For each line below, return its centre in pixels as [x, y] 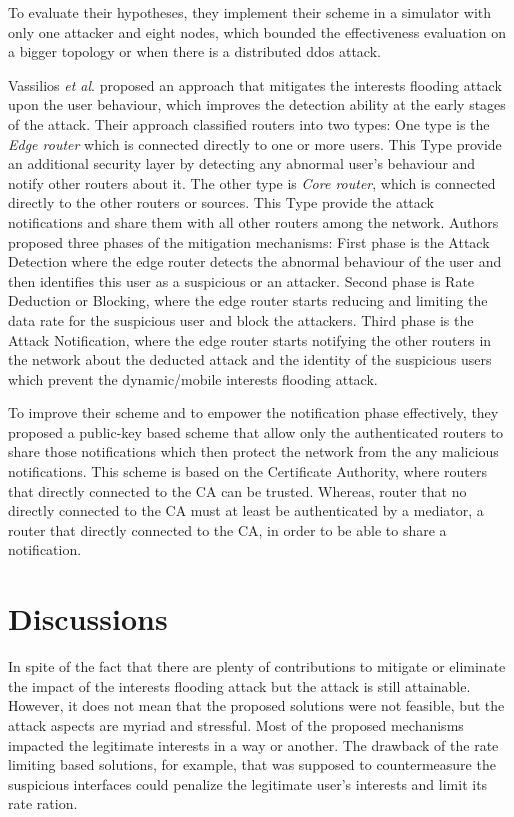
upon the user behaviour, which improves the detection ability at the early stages [257, 104]
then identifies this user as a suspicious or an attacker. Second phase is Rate [241, 280]
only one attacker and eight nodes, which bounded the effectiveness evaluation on [257, 31]
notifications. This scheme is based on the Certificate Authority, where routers [247, 471]
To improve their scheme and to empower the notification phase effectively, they [253, 412]
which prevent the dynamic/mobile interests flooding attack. [193, 378]
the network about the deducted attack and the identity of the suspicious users [250, 359]
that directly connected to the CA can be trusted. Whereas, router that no [237, 490]
